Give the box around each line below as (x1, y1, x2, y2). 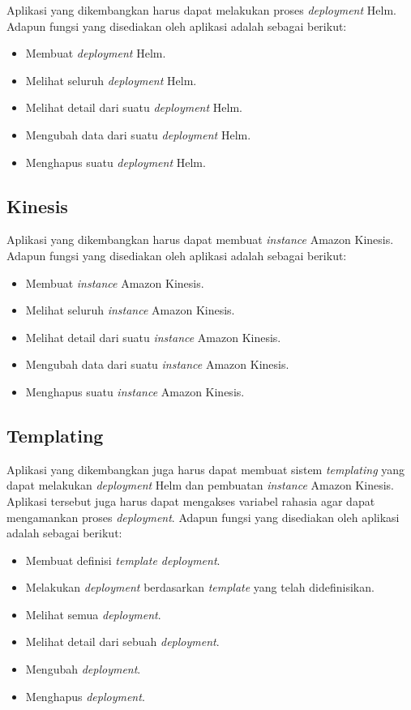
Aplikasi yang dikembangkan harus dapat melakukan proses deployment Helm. (6, 2, 396, 18)
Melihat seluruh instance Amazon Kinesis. (25, 302, 235, 319)
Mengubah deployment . (25, 661, 141, 678)
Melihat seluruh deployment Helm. (25, 71, 197, 88)
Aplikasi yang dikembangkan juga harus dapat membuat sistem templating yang (6, 460, 405, 477)
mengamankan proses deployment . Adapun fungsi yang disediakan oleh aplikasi (6, 508, 400, 525)
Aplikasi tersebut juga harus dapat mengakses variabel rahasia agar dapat (6, 492, 375, 509)
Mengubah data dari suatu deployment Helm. (25, 126, 251, 143)
